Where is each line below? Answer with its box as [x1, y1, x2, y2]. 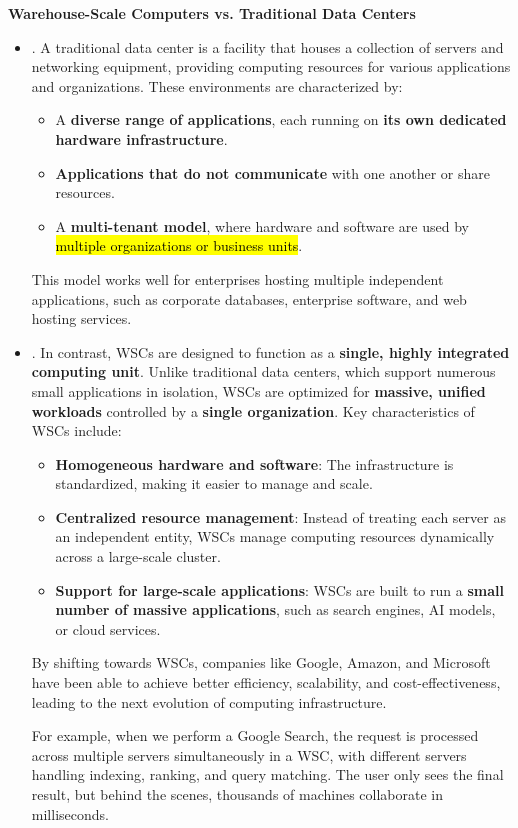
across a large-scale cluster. [55, 546, 221, 567]
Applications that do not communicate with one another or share [55, 162, 490, 183]
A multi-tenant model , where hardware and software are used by [55, 215, 469, 236]
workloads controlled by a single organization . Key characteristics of [31, 400, 475, 421]
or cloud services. [55, 618, 161, 639]
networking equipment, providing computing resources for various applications [31, 56, 511, 77]
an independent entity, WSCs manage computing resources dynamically [55, 526, 495, 547]
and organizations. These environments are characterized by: [31, 75, 403, 96]
